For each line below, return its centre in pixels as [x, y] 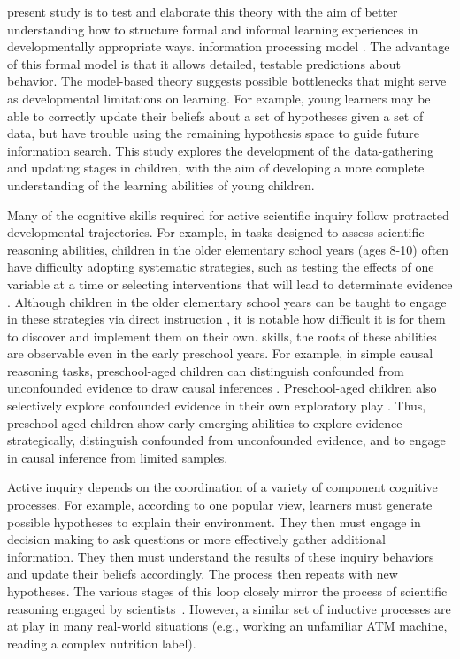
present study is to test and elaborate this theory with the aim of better [203, 11]
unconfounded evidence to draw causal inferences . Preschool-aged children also [222, 388]
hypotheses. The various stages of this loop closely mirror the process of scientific [227, 591]
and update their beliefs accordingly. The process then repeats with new [203, 574]
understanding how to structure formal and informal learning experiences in [213, 29]
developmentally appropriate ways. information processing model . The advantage [229, 46]
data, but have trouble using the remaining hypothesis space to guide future [213, 133]
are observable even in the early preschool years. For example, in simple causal [220, 353]
